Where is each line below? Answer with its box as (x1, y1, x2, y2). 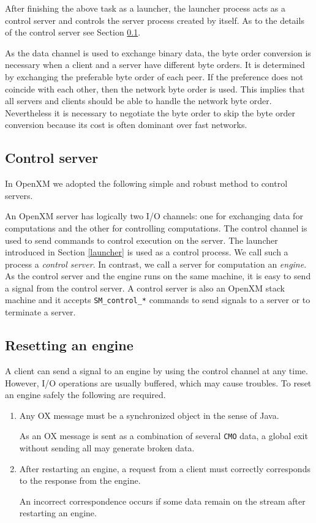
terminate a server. (5, 306, 76, 318)
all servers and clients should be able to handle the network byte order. (5, 94, 272, 107)
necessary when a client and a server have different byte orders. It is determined (5, 58, 305, 71)
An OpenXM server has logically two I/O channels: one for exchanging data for (5, 209, 303, 222)
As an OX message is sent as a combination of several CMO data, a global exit (19, 429, 308, 442)
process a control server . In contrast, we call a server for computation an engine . (5, 257, 307, 270)
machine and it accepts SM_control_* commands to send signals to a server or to (5, 293, 310, 306)
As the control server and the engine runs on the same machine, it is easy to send (5, 269, 311, 282)
